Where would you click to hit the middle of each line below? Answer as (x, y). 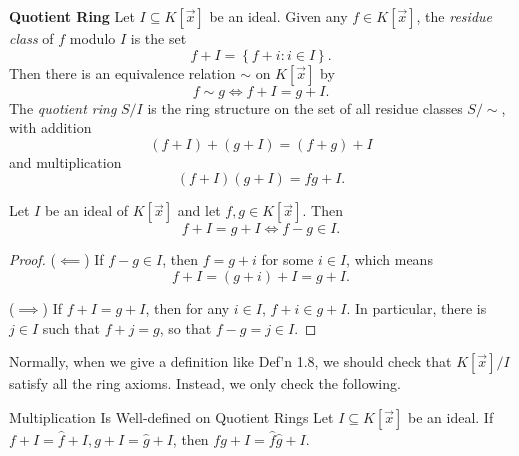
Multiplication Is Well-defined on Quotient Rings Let (171, 416)
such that (71, 327)
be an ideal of (86, 210)
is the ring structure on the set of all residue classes (305, 107)
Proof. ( (32, 259)
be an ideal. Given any (278, 16)
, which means (389, 259)
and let (199, 210)
